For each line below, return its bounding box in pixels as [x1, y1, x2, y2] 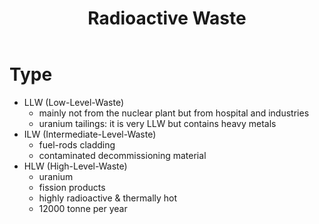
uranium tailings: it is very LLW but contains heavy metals [38, 117, 277, 129]
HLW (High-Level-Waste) [23, 160, 128, 172]
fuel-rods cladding [38, 138, 116, 151]
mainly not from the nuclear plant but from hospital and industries [38, 107, 310, 119]
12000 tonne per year [38, 202, 128, 214]
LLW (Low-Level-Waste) [23, 96, 124, 108]
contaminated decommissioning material [38, 149, 207, 161]
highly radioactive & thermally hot [38, 192, 178, 204]
